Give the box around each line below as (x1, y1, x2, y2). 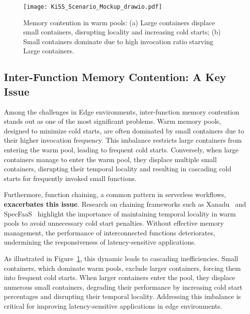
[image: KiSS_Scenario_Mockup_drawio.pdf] (23, 3, 162, 10)
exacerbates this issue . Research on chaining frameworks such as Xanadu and (4, 198, 246, 209)
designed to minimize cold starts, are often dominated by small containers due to (4, 125, 244, 135)
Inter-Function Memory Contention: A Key (4, 69, 226, 84)
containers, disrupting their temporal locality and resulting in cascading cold (4, 164, 232, 174)
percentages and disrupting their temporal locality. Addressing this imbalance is (4, 291, 241, 301)
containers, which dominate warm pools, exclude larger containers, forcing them (4, 263, 241, 273)
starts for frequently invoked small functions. (4, 173, 137, 183)
